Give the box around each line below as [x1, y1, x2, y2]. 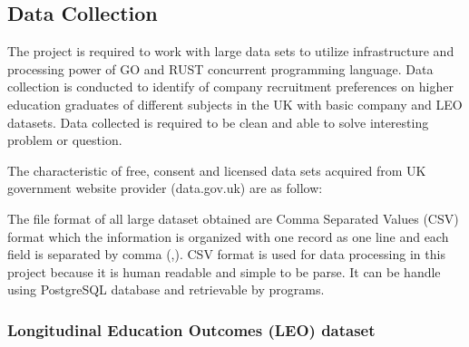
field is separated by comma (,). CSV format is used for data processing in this [7, 245, 445, 264]
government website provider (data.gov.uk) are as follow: [7, 178, 323, 198]
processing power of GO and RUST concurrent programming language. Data [7, 59, 434, 78]
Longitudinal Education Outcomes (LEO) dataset [7, 318, 376, 341]
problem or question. [7, 130, 122, 149]
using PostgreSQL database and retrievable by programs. [7, 280, 325, 299]
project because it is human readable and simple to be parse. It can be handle [7, 262, 441, 281]
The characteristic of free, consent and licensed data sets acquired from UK [7, 160, 426, 179]
